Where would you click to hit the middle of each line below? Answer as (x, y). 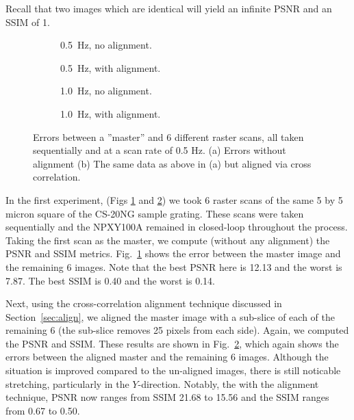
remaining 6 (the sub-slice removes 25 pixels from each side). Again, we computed (177, 330)
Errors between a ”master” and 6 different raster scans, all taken (168, 136)
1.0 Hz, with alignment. (111, 113)
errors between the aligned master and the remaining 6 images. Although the (167, 357)
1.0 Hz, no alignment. (106, 91)
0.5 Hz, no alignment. (106, 45)
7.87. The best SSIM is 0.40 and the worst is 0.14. (110, 280)
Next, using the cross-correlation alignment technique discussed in (144, 303)
